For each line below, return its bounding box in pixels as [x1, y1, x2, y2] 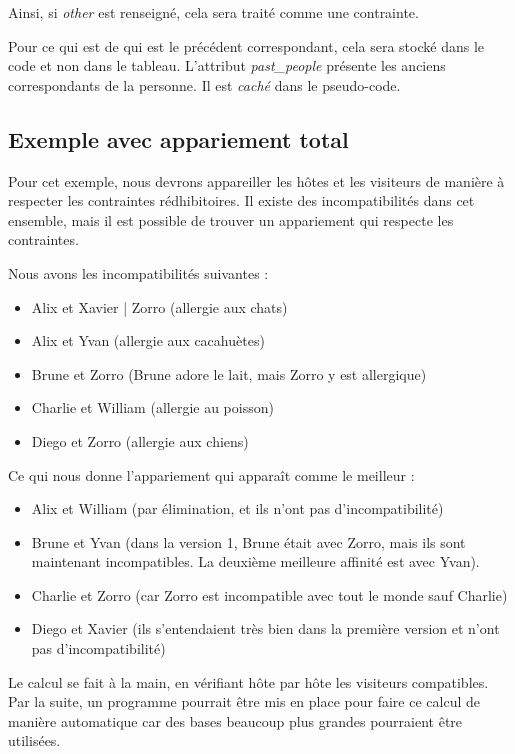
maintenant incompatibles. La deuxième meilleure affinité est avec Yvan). [31, 551, 480, 572]
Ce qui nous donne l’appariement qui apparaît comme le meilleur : [8, 464, 415, 485]
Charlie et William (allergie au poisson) [31, 397, 274, 418]
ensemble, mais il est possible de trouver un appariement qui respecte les [8, 209, 454, 230]
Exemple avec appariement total [8, 123, 349, 154]
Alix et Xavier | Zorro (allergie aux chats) [31, 296, 288, 317]
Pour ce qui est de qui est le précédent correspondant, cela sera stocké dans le [8, 35, 484, 56]
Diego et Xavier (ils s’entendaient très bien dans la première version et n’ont [31, 618, 500, 639]
